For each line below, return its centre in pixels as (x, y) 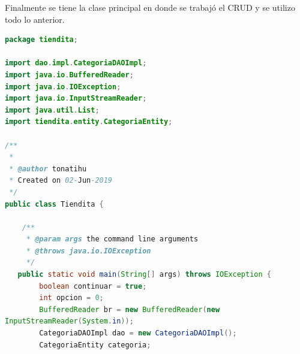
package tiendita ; (41, 40)
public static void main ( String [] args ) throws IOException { (144, 275)
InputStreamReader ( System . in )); (69, 321)
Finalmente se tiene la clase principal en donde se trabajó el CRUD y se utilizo (150, 7)
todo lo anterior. (35, 19)
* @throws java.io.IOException (88, 251)
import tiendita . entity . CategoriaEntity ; (89, 122)
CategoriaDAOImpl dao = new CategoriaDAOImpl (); (138, 333)
